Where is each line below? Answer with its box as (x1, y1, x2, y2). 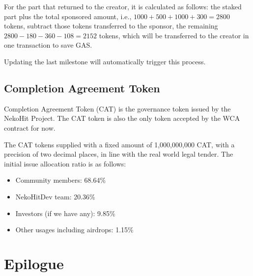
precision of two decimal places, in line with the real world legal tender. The (4, 149, 233, 159)
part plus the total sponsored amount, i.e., (4, 11, 132, 21)
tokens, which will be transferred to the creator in (99, 30, 249, 40)
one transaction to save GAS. (4, 40, 92, 50)
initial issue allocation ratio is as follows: (4, 158, 126, 168)
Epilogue (4, 253, 64, 273)
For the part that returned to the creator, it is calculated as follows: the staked (4, 1, 242, 11)
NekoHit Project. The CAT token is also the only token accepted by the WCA (4, 113, 240, 123)
